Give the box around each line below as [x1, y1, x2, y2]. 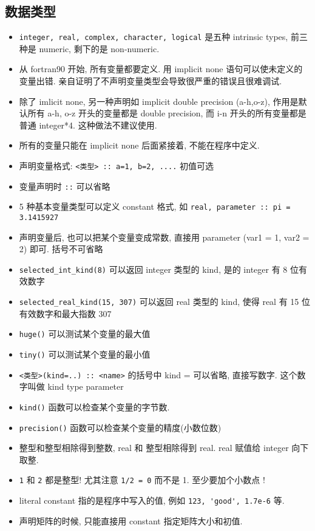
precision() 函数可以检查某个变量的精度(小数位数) [19, 421, 222, 433]
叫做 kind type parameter [27, 380, 124, 393]
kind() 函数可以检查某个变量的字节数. [19, 400, 170, 413]
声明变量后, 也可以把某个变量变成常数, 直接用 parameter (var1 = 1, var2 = [19, 230, 310, 243]
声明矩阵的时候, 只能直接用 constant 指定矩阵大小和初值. [19, 514, 243, 527]
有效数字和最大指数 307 [19, 307, 112, 319]
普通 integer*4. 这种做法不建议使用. [19, 118, 157, 131]
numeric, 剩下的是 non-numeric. [39, 42, 160, 55]
